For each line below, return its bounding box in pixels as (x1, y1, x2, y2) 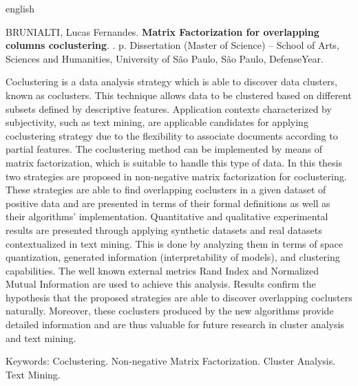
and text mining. (6, 330, 76, 345)
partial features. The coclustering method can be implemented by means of (6, 142, 322, 156)
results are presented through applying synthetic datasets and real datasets (6, 222, 322, 237)
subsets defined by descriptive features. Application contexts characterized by (6, 101, 332, 116)
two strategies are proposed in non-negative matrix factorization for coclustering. (6, 169, 347, 183)
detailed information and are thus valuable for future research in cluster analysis (6, 317, 344, 332)
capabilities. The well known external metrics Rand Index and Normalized (6, 263, 319, 277)
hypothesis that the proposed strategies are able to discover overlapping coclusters (6, 290, 352, 304)
